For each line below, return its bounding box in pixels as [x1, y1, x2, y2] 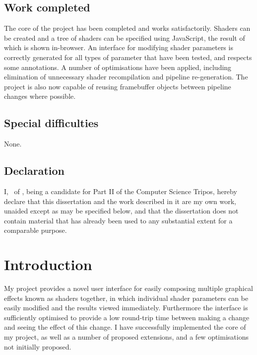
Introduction [4, 254, 92, 275]
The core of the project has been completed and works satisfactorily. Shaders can [4, 23, 251, 33]
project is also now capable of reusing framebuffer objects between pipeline [4, 81, 231, 91]
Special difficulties [4, 115, 99, 131]
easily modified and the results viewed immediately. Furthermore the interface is [4, 302, 248, 313]
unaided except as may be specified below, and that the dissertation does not [4, 206, 239, 216]
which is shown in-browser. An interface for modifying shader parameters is [4, 42, 233, 53]
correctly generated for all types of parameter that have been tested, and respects [4, 52, 252, 62]
